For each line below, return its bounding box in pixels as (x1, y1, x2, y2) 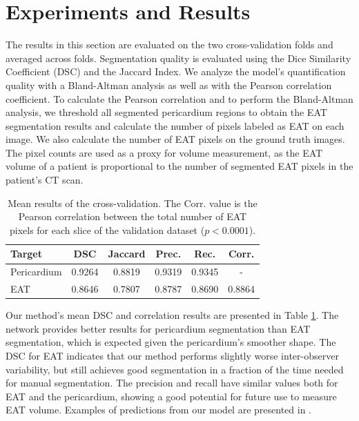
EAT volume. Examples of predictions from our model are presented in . (6, 402, 311, 417)
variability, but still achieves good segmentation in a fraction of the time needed (6, 362, 344, 376)
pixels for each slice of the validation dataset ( (9, 222, 205, 237)
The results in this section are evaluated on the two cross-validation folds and (6, 37, 333, 52)
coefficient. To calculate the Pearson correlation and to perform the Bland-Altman (6, 91, 353, 106)
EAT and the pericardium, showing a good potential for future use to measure (6, 389, 337, 403)
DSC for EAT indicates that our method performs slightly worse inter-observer (6, 349, 339, 362)
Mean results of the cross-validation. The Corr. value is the (8, 195, 258, 210)
